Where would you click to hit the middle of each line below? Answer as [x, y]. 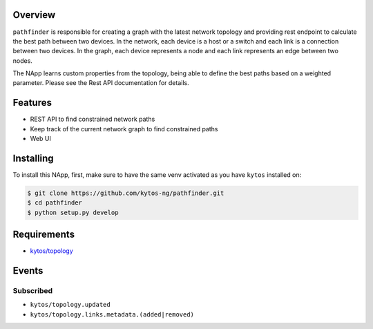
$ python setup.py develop [73, 212]
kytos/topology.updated [70, 305]
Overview [34, 15]
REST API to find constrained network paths [93, 119]
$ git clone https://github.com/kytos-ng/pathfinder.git [126, 193]
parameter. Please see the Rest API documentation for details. [101, 83]
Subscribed [33, 291]
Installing [34, 158]
